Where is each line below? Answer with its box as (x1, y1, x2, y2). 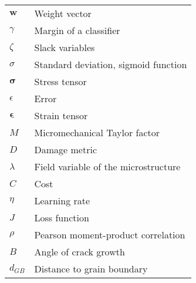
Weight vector (34, 6, 92, 20)
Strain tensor (34, 109, 88, 122)
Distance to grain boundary (34, 262, 148, 275)
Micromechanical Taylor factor (34, 126, 160, 139)
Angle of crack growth (34, 245, 125, 258)
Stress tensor (34, 75, 87, 88)
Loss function (34, 211, 89, 224)
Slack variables (34, 41, 95, 54)
